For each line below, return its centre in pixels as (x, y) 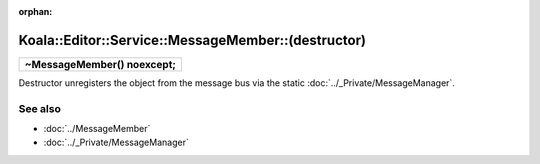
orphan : (35, 11)
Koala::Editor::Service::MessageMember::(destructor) (192, 40)
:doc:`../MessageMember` (97, 129)
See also (40, 108)
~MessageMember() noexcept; (100, 64)
